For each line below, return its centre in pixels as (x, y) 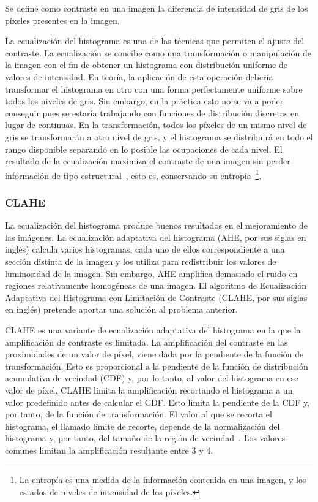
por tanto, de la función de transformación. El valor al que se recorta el (139, 414)
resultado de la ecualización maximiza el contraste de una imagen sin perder (148, 161)
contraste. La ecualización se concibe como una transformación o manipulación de (158, 52)
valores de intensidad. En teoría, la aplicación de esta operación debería (139, 76)
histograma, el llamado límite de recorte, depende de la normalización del (142, 426)
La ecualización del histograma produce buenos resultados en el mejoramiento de (156, 225)
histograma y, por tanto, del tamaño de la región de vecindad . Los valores (145, 438)
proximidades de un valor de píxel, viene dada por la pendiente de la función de (154, 354)
